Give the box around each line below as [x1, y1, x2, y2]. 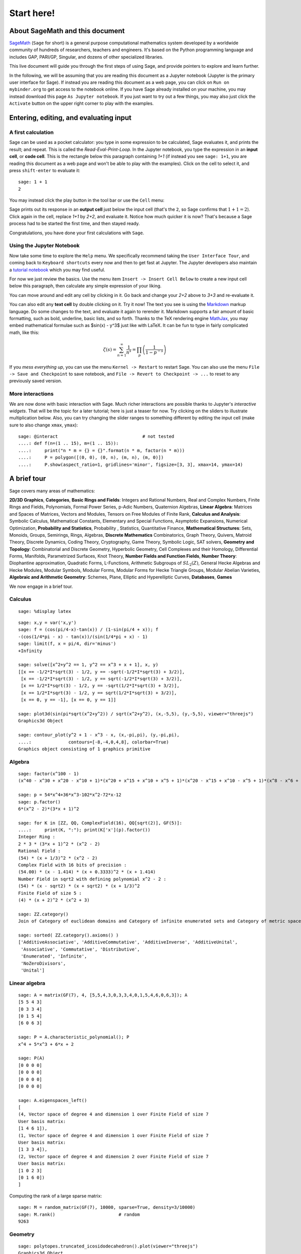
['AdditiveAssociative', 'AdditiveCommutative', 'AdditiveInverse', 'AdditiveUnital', [18, 939, 238, 945]
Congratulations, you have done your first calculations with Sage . [9, 230, 144, 236]
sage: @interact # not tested [18, 434, 175, 439]
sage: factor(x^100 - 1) [18, 770, 79, 776]
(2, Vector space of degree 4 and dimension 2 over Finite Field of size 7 [18, 1154, 209, 1159]
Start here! [9, 8, 55, 19]
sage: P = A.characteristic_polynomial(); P [18, 1034, 130, 1040]
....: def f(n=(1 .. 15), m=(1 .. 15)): [18, 440, 119, 446]
